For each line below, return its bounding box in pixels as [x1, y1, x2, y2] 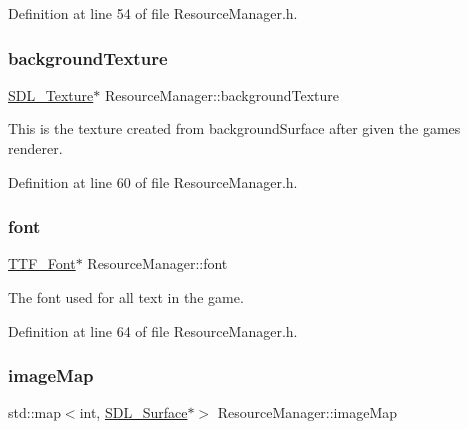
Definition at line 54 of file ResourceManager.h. [8, 3, 298, 23]
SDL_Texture [8, 84, 94, 105]
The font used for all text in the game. [8, 287, 244, 307]
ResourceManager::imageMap [217, 402, 398, 423]
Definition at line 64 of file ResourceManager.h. [8, 320, 298, 341]
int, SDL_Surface [79, 402, 188, 423]
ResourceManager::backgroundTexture [104, 84, 340, 105]
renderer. [8, 138, 63, 158]
